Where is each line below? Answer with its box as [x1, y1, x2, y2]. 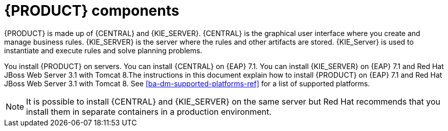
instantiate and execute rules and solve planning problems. [4, 46, 203, 55]
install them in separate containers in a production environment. [26, 106, 272, 117]
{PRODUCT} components [4, 2, 180, 19]
